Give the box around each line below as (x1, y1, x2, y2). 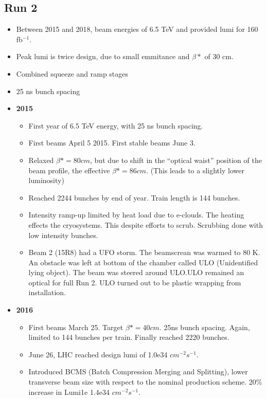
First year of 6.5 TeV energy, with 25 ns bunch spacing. (28, 120, 203, 131)
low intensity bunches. (28, 229, 98, 240)
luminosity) (28, 175, 64, 186)
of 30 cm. (204, 51, 234, 62)
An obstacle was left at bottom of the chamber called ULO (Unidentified (28, 257, 258, 267)
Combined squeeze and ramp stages (16, 68, 129, 79)
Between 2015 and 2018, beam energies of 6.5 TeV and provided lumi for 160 (16, 24, 258, 34)
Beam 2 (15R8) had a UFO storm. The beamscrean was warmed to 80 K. (28, 247, 260, 258)
